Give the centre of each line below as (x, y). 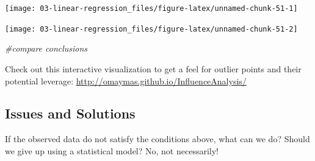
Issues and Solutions (70, 113)
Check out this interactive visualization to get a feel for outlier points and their (153, 68)
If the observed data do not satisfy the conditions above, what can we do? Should (157, 139)
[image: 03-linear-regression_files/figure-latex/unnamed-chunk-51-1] (151, 9)
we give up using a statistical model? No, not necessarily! (112, 150)
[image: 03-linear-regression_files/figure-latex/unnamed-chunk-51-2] (151, 29)
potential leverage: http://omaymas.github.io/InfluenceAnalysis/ (126, 80)
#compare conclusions (46, 48)
